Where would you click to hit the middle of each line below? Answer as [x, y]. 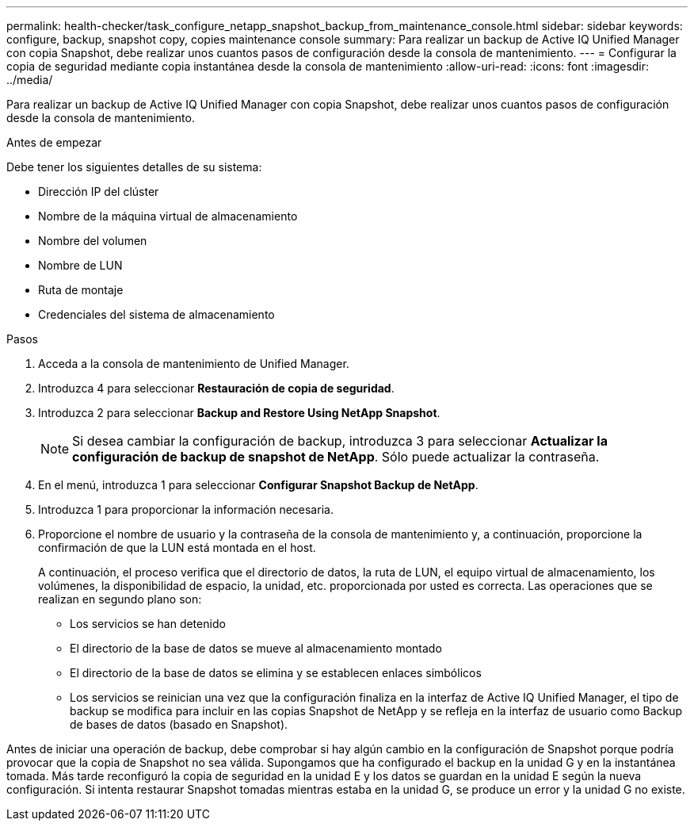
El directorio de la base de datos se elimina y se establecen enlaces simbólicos [276, 673]
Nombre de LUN [80, 265]
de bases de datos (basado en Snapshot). [179, 724]
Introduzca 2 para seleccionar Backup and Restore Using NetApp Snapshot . [239, 413]
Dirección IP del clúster [99, 191]
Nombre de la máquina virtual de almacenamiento [168, 216]
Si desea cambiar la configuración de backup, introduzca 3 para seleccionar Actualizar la [340, 441]
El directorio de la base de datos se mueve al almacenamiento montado [256, 648]
